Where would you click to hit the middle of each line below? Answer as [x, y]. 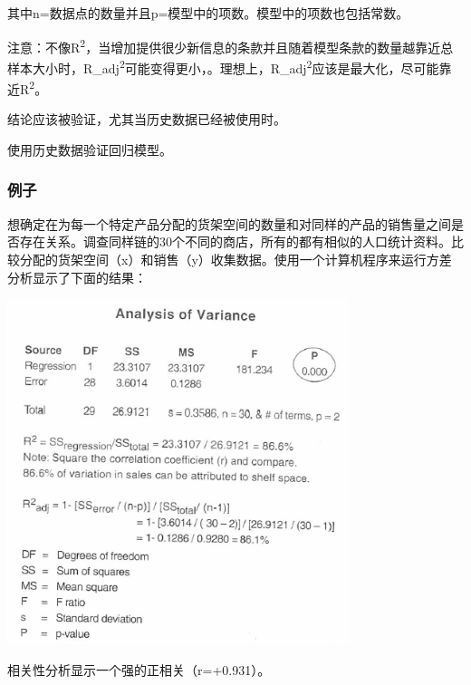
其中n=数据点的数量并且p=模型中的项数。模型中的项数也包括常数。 [208, 13]
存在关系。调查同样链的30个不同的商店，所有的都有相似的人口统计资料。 [235, 241]
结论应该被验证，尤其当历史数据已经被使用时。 [147, 119]
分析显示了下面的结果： [77, 277]
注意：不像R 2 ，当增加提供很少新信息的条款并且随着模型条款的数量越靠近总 [231, 45]
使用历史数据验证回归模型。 [90, 149]
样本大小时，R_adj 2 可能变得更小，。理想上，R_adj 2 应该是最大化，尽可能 [223, 66]
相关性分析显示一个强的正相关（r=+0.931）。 [139, 669]
